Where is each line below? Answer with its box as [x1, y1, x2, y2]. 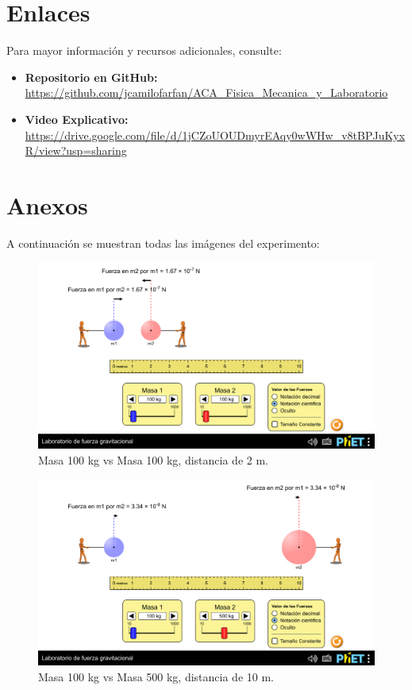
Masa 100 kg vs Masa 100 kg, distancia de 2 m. [38, 451, 268, 468]
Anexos [6, 188, 88, 221]
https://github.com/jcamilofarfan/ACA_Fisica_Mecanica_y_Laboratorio [25, 84, 388, 101]
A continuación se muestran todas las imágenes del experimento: [6, 234, 320, 251]
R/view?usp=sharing [25, 142, 127, 159]
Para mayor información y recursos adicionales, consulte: [6, 42, 282, 59]
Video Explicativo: [25, 110, 129, 127]
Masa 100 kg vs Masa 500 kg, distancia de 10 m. [38, 668, 274, 684]
